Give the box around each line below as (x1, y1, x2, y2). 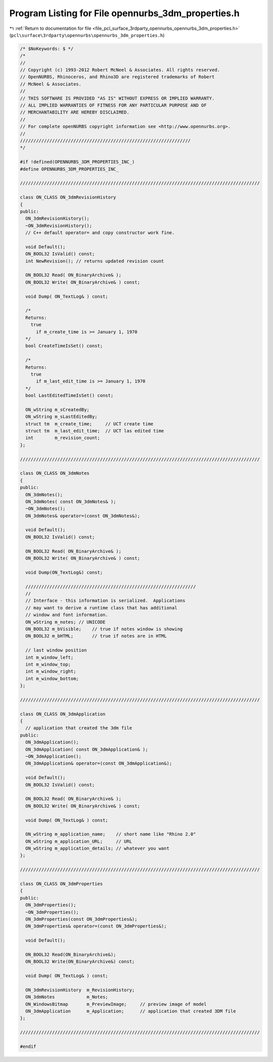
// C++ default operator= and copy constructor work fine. (25, 230, 175, 236)
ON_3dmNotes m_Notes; (25, 994, 108, 1000)
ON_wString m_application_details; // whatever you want (25, 846, 169, 852)
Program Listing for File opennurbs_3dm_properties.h (9, 8, 240, 19)
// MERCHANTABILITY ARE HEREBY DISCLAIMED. (20, 109, 130, 115)
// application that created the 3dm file (25, 725, 132, 731)
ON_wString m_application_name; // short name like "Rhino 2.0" (25, 831, 196, 837)
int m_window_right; (25, 669, 76, 675)
